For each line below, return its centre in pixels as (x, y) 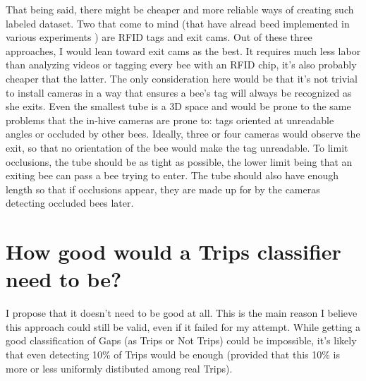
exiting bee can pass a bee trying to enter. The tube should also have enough (172, 175)
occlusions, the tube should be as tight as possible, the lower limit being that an (179, 161)
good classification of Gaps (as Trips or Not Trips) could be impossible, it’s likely (181, 340)
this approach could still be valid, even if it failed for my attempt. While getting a (183, 326)
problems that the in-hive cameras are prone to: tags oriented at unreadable (170, 120)
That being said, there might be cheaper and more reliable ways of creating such (180, 9)
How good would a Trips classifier (173, 252)
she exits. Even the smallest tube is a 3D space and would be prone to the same (178, 106)
